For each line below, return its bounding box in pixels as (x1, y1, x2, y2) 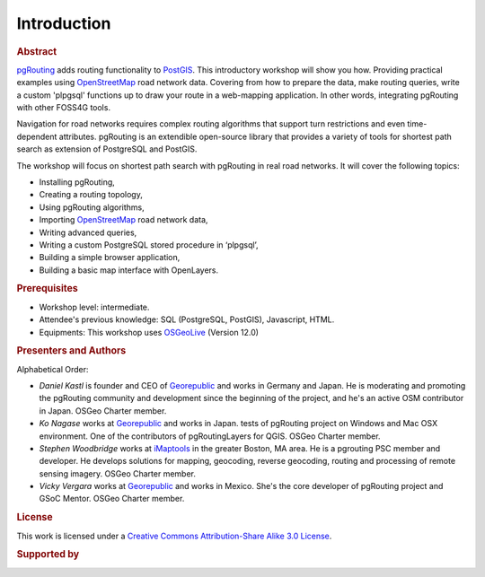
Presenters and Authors (16, 345, 127, 357)
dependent (16, 131, 57, 142)
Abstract (16, 45, 57, 57)
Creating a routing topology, (39, 189, 143, 200)
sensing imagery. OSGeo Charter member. (39, 468, 197, 479)
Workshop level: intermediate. (39, 302, 150, 312)
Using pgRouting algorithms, (39, 202, 145, 213)
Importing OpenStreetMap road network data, (39, 214, 208, 225)
